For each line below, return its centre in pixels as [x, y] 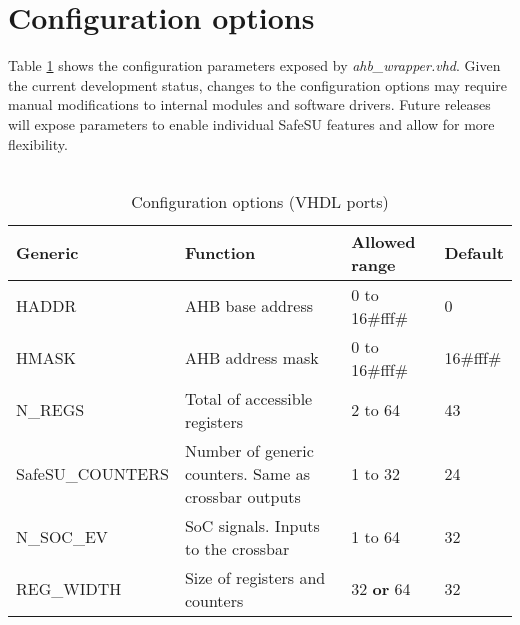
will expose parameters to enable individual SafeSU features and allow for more [251, 123]
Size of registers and [255, 577]
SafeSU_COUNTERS [92, 473]
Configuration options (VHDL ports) [260, 201]
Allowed [383, 241]
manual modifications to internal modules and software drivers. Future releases [249, 104]
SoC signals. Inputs [252, 525]
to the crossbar [237, 548]
